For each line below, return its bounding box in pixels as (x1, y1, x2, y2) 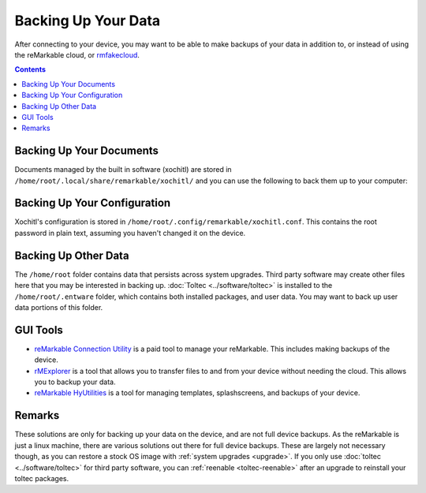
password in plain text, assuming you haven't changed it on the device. (14, 228, 246, 237)
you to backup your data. (34, 377, 116, 387)
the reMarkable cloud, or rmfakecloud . (14, 50, 140, 59)
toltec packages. (14, 473, 69, 483)
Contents (14, 65, 47, 74)
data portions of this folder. (14, 302, 103, 312)
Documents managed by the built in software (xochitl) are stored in (14, 165, 232, 174)
